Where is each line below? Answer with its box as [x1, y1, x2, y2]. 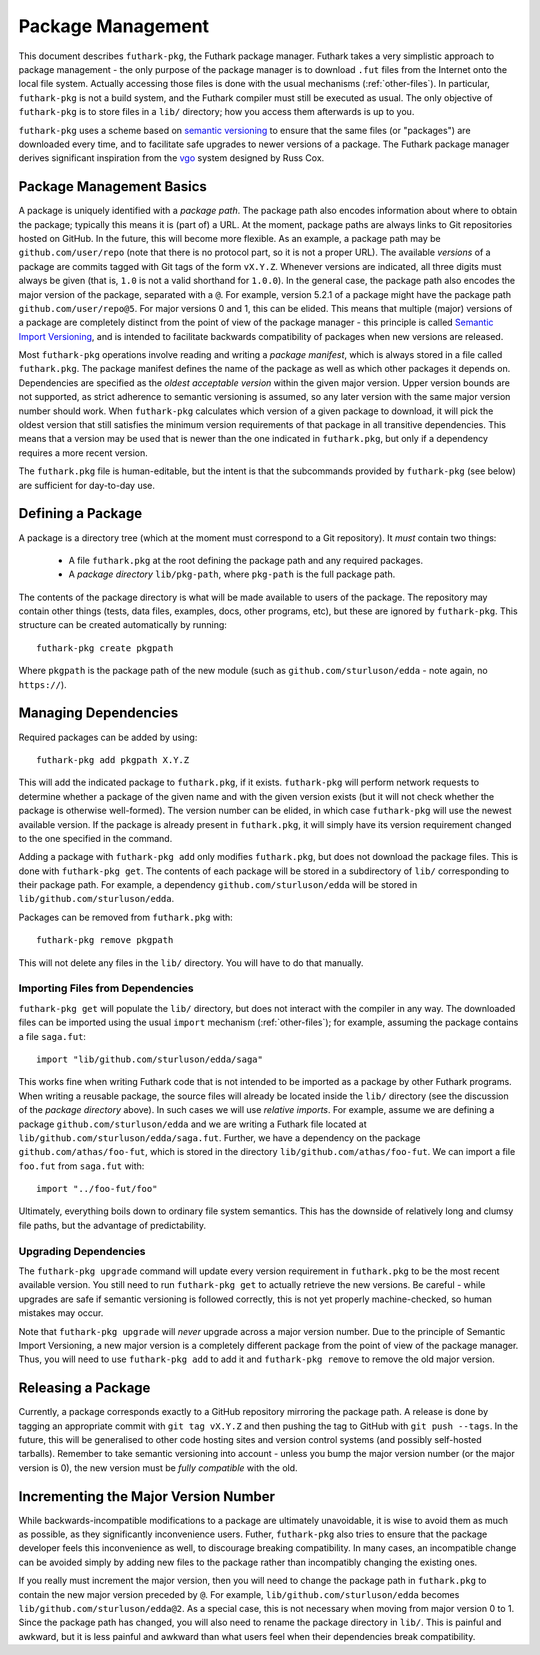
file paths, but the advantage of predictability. [18, 1219, 207, 1231]
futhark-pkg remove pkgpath [36, 935, 174, 946]
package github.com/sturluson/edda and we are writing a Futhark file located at [18, 1118, 367, 1130]
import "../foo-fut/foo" [36, 1183, 158, 1195]
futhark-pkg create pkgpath [36, 642, 174, 654]
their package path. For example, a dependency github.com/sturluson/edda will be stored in [18, 879, 418, 891]
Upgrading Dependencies [18, 1244, 146, 1258]
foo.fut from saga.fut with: [18, 1160, 145, 1172]
